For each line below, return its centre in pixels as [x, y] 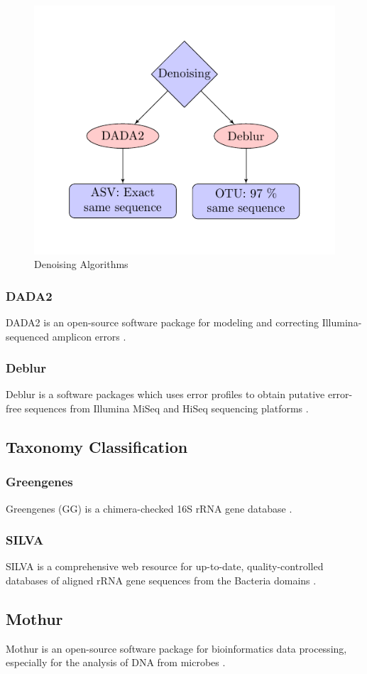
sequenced [28, 336]
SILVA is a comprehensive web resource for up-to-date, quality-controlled [165, 566]
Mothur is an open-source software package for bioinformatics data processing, [176, 648]
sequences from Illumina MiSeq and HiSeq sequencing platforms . [166, 408]
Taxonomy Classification [97, 446]
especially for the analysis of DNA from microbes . [116, 662]
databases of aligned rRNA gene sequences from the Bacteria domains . [161, 580]
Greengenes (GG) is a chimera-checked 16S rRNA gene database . [149, 508]
